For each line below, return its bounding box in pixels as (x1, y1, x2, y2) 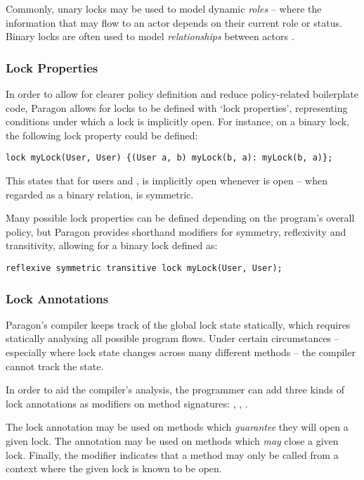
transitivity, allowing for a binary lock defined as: (6, 238, 218, 253)
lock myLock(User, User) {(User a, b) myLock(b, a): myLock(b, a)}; (6, 153, 333, 163)
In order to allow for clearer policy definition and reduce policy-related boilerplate (6, 87, 359, 101)
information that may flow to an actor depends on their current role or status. (6, 15, 342, 30)
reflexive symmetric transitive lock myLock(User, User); (6, 263, 282, 273)
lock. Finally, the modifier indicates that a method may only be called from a (6, 447, 339, 462)
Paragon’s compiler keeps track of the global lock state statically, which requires (6, 317, 351, 331)
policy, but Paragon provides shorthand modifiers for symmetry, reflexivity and (6, 224, 346, 239)
